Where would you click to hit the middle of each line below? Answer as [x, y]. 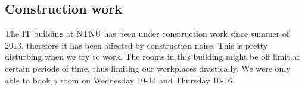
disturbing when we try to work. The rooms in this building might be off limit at [152, 57]
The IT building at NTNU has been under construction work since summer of [147, 33]
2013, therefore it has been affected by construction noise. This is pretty [136, 45]
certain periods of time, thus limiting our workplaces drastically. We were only [148, 68]
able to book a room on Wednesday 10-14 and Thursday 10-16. [120, 80]
